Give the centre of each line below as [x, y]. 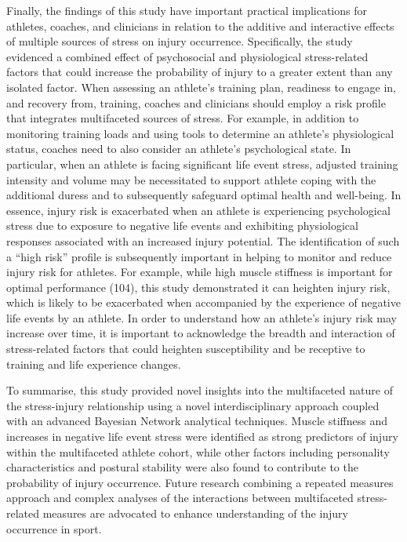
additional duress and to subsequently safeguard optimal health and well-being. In [204, 195]
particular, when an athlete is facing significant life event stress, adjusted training [202, 164]
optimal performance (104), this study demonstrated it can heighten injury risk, [198, 287]
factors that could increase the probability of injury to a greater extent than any [200, 72]
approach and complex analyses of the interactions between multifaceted [180, 498]
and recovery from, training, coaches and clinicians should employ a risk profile [196, 102]
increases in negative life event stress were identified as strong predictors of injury [202, 437]
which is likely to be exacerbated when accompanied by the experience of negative [203, 302]
